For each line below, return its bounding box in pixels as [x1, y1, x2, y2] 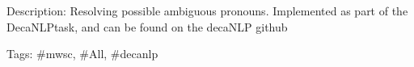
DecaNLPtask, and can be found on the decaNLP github [6, 18, 288, 35]
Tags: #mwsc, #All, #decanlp [6, 45, 158, 62]
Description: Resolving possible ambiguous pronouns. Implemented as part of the [6, 2, 408, 19]
